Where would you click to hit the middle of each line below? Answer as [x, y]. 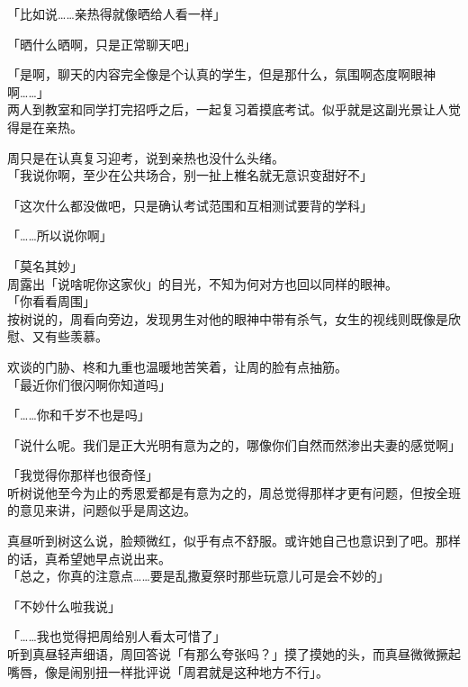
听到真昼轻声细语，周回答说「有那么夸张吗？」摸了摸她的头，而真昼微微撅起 [234, 654]
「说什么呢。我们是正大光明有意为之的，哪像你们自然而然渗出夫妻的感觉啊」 [234, 444]
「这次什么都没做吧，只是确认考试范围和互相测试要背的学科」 [190, 205]
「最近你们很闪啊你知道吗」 [89, 384]
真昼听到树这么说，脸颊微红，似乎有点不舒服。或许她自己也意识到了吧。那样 [234, 541]
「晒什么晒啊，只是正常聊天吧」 [102, 44]
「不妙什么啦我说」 [64, 606]
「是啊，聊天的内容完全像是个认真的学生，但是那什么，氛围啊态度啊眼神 [221, 74]
